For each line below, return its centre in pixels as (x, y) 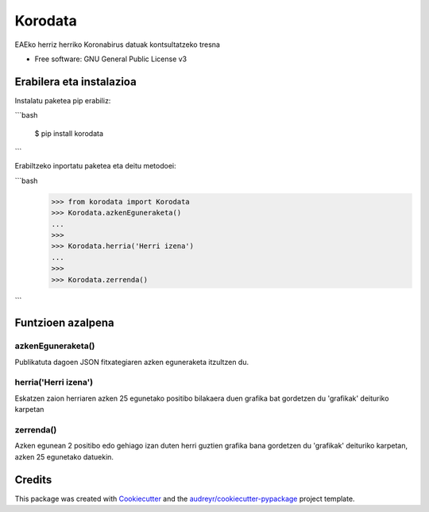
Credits (33, 480)
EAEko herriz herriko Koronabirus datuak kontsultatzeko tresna (117, 45)
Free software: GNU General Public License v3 (111, 59)
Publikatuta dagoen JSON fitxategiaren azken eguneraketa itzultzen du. (132, 362)
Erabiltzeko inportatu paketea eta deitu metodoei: (95, 166)
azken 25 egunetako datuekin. (64, 456)
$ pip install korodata (69, 133)
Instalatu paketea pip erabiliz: (63, 100)
